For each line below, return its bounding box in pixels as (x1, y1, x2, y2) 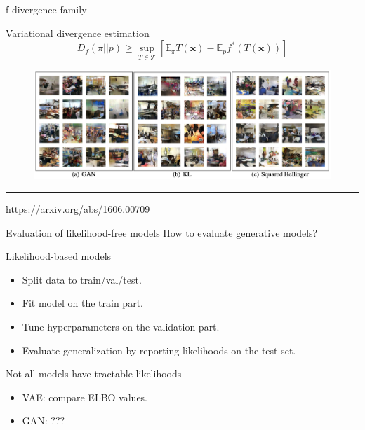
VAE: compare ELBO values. (22, 389, 148, 404)
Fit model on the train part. (22, 296, 143, 310)
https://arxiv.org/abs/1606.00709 (6, 202, 150, 216)
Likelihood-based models (6, 249, 112, 263)
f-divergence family (6, 2, 87, 16)
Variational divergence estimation (6, 25, 150, 40)
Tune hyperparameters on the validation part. (22, 319, 220, 333)
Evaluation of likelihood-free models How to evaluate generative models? (6, 225, 318, 240)
